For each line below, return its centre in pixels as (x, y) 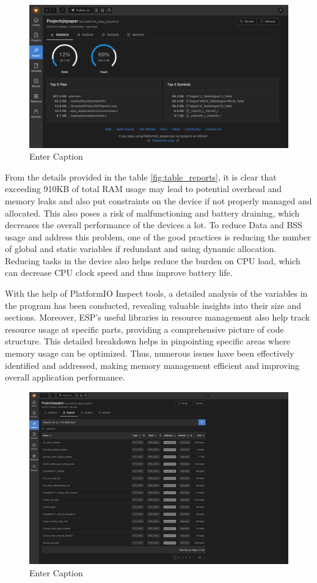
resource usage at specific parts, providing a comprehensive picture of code (144, 329)
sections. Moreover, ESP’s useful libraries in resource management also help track (157, 317)
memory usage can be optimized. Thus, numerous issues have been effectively (150, 353)
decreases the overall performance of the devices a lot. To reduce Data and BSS (154, 225)
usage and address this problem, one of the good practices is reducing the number (158, 236)
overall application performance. (65, 377)
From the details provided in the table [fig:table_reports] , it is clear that (141, 176)
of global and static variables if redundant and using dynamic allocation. (141, 249)
